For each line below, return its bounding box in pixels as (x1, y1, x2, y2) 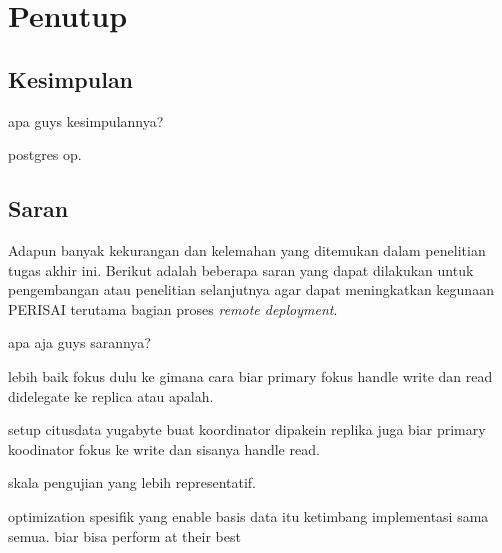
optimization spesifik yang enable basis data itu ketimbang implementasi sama (8, 505, 489, 526)
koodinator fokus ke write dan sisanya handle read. (8, 438, 320, 459)
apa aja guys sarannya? (8, 332, 151, 353)
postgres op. (8, 144, 82, 165)
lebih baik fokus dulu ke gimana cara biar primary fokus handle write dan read (8, 365, 493, 386)
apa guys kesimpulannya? (8, 110, 164, 131)
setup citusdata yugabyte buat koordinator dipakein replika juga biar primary (8, 419, 486, 440)
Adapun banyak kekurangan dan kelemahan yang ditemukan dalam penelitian (8, 239, 486, 260)
